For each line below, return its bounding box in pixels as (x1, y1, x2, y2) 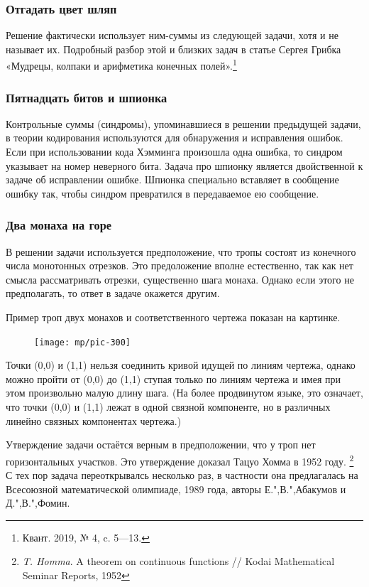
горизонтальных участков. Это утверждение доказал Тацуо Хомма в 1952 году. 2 (6, 451, 354, 468)
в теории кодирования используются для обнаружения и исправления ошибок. (6, 130, 343, 145)
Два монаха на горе (6, 216, 112, 234)
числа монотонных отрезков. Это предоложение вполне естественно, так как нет (6, 258, 353, 273)
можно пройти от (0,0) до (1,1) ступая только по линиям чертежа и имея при (6, 371, 341, 386)
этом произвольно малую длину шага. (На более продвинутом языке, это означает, (6, 385, 363, 400)
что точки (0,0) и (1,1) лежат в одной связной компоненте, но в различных (6, 399, 331, 414)
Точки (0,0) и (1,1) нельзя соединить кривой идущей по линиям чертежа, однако (6, 357, 356, 372)
